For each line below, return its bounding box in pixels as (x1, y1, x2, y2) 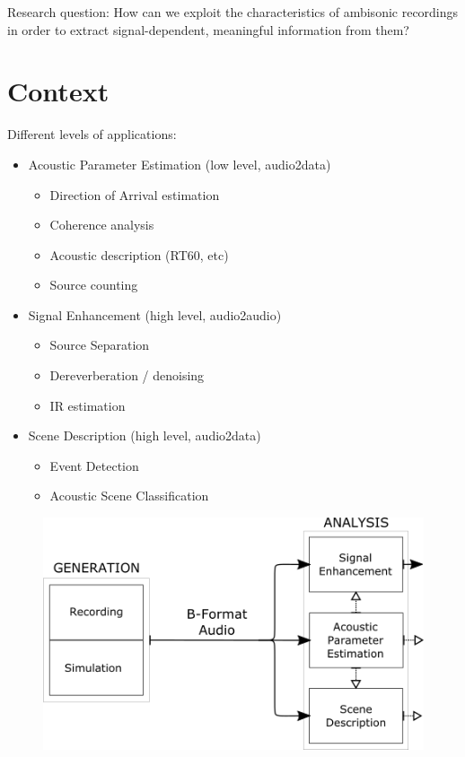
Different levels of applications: (7, 125, 177, 144)
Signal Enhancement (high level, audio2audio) (28, 305, 282, 324)
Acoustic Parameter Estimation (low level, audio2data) (28, 154, 331, 173)
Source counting (49, 275, 138, 294)
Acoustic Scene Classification (49, 486, 209, 505)
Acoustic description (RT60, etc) (49, 245, 229, 264)
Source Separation (49, 335, 150, 354)
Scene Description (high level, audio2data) (28, 426, 261, 445)
